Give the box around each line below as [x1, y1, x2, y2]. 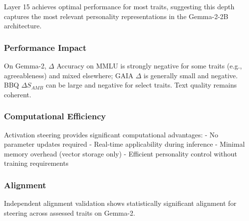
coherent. [4, 89, 31, 99]
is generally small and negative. [144, 70, 238, 80]
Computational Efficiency [4, 110, 106, 122]
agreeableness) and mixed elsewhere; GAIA [4, 70, 134, 80]
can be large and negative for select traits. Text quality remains [46, 80, 237, 90]
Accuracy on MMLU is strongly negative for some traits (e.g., [56, 61, 242, 70]
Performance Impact [4, 41, 87, 53]
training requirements [4, 158, 69, 168]
